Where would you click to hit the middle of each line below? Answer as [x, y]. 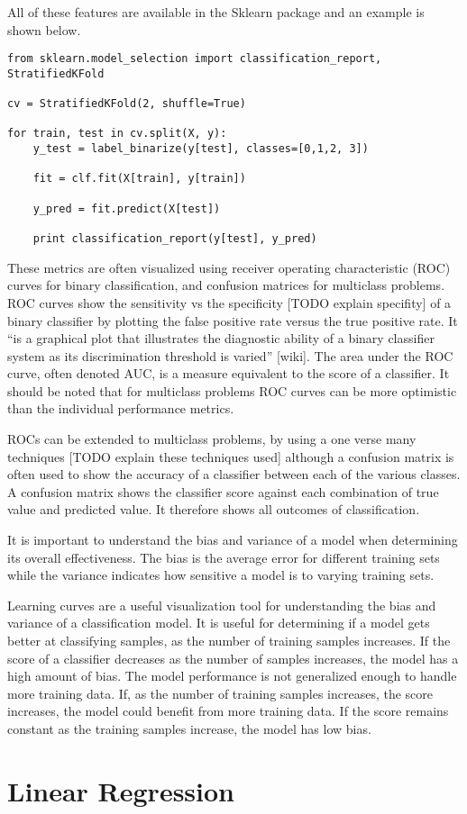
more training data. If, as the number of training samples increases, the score [220, 693]
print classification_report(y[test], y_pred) [175, 239]
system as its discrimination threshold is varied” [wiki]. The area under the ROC [230, 355]
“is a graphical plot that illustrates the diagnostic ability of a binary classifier [221, 338]
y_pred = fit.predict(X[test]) [127, 208]
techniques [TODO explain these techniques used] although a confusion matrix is [231, 456]
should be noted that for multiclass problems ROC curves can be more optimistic [232, 390]
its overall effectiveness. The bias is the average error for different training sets [224, 557]
